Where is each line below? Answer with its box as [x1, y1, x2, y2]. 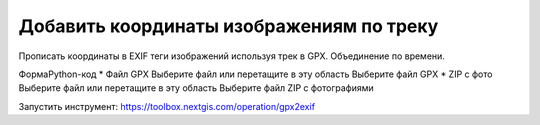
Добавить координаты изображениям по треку [18, 15, 439, 37]
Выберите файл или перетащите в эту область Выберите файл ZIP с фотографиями [18, 82, 374, 94]
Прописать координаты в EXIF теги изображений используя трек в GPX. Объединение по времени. [18, 50, 445, 62]
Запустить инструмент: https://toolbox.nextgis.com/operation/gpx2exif [18, 100, 315, 112]
